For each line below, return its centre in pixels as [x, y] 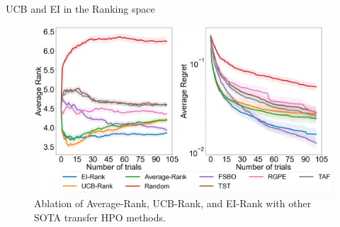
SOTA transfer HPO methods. [100, 217]
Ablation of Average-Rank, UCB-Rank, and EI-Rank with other [173, 203]
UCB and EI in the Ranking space [80, 8]
